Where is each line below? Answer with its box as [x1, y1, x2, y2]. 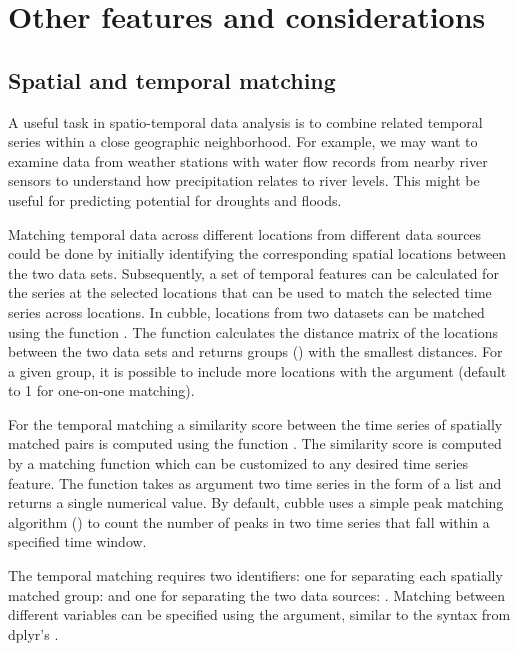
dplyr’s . [8, 623, 59, 644]
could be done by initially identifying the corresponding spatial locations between [8, 243, 507, 264]
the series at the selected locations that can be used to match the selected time [8, 282, 492, 303]
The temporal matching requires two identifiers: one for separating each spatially [8, 565, 503, 586]
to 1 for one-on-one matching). [8, 380, 195, 401]
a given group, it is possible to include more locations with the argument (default [8, 360, 507, 381]
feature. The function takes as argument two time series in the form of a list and [8, 472, 502, 493]
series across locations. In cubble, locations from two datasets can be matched [8, 301, 485, 322]
